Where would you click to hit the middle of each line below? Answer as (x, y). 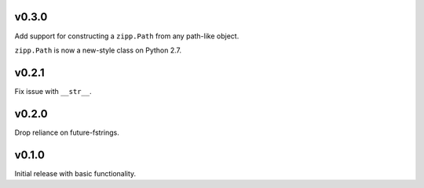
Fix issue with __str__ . (53, 91)
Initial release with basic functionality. (75, 173)
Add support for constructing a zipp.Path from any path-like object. (127, 36)
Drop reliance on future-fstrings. (67, 132)
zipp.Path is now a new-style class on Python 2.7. (98, 50)
